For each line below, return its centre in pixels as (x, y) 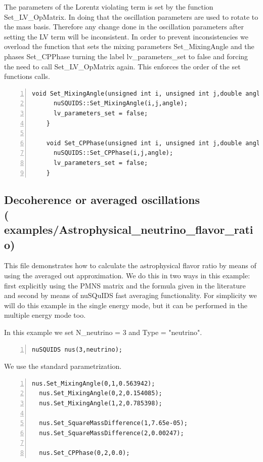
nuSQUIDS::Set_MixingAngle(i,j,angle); (120, 103)
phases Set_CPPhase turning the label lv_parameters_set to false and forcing (126, 56)
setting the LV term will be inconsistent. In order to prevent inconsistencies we (126, 36)
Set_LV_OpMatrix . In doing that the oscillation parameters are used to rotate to (131, 16)
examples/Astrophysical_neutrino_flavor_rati (129, 229)
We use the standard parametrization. (63, 366)
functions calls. (27, 76)
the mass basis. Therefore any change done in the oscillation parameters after (124, 27)
